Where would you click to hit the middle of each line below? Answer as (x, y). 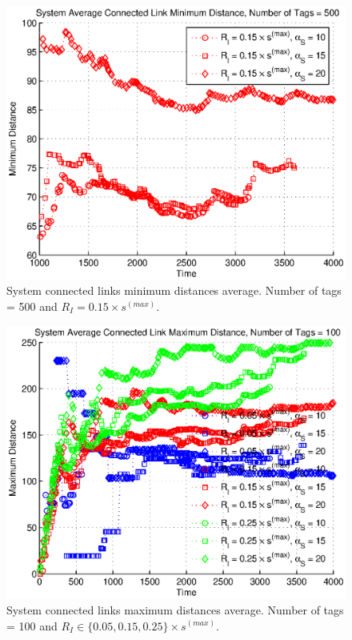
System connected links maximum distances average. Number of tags (175, 609)
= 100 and (32, 625)
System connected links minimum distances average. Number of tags (174, 290)
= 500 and (32, 306)
